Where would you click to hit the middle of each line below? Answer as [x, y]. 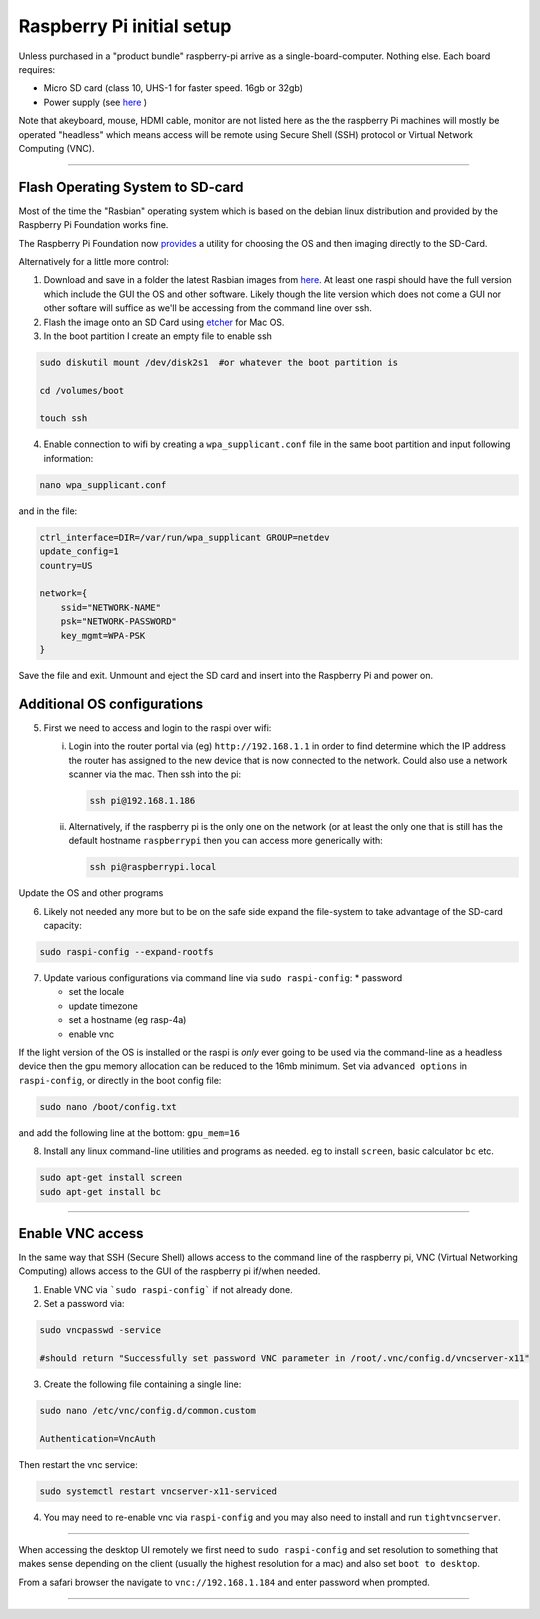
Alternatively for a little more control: [93, 261]
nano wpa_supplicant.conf [103, 484]
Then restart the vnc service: [78, 1464]
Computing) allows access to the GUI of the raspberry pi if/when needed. [169, 1271]
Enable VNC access [81, 1233]
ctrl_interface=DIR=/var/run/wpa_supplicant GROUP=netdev [184, 537]
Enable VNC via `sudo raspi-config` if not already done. [168, 1289]
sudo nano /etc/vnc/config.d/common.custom [148, 1410]
